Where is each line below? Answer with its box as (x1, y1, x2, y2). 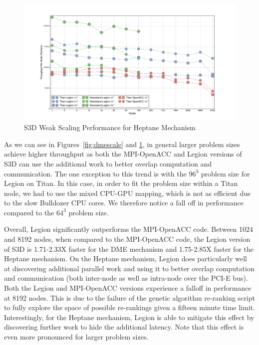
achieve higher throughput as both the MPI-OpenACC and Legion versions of (4, 149, 242, 159)
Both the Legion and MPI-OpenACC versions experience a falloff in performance (4, 283, 252, 293)
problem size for (201, 168, 250, 178)
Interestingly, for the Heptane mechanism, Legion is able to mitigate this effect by (4, 312, 255, 322)
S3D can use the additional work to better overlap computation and (4, 158, 212, 169)
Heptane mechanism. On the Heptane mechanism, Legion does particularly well (4, 253, 247, 264)
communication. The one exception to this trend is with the (4, 168, 187, 178)
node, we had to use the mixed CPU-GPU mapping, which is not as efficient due (4, 187, 251, 198)
